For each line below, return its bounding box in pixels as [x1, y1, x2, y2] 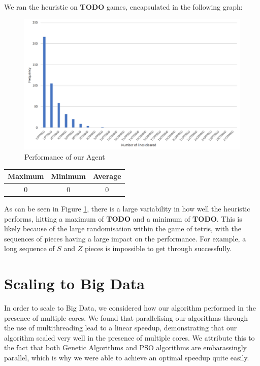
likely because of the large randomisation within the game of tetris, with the [4, 223, 242, 234]
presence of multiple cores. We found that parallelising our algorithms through [4, 312, 248, 323]
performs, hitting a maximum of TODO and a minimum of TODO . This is [4, 213, 242, 224]
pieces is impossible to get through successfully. [85, 243, 232, 254]
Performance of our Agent [24, 151, 105, 162]
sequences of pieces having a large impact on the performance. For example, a [4, 233, 246, 243]
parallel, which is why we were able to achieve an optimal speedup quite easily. [4, 352, 249, 362]
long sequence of [4, 243, 55, 254]
